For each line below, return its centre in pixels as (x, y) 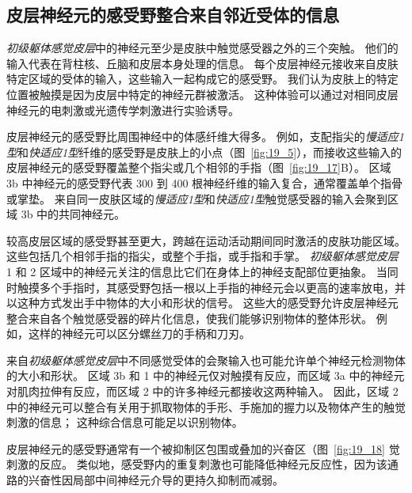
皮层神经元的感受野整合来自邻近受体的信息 (173, 15)
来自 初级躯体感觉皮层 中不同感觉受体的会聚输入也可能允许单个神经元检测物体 (206, 360)
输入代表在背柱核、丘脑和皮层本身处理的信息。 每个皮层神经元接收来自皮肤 (202, 63)
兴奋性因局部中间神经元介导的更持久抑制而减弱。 (156, 480)
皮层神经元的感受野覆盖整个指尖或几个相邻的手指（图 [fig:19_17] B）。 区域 (199, 167)
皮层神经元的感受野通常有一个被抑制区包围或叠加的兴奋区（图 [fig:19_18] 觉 (203, 448)
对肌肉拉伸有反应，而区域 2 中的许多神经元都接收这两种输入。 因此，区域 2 (202, 391)
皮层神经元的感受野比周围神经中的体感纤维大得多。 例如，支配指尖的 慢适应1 (205, 137)
